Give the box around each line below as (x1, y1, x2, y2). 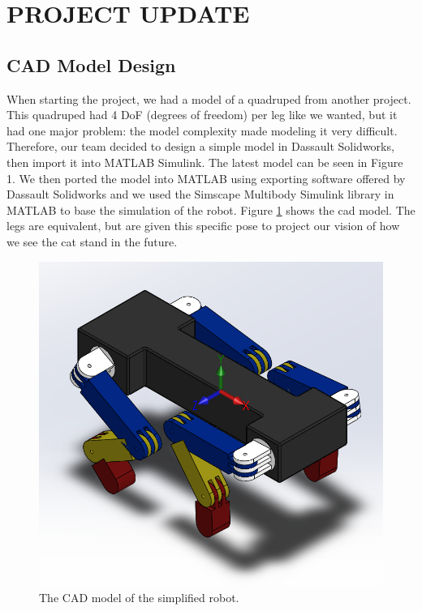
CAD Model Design (6, 52, 176, 77)
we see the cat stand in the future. (6, 233, 178, 250)
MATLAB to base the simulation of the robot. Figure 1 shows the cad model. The (6, 201, 416, 218)
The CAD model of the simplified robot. (39, 588, 239, 605)
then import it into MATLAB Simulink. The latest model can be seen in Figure (6, 153, 403, 170)
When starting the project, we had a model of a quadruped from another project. (6, 90, 411, 107)
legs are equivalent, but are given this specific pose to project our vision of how (6, 217, 400, 234)
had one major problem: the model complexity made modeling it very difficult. (6, 122, 398, 139)
